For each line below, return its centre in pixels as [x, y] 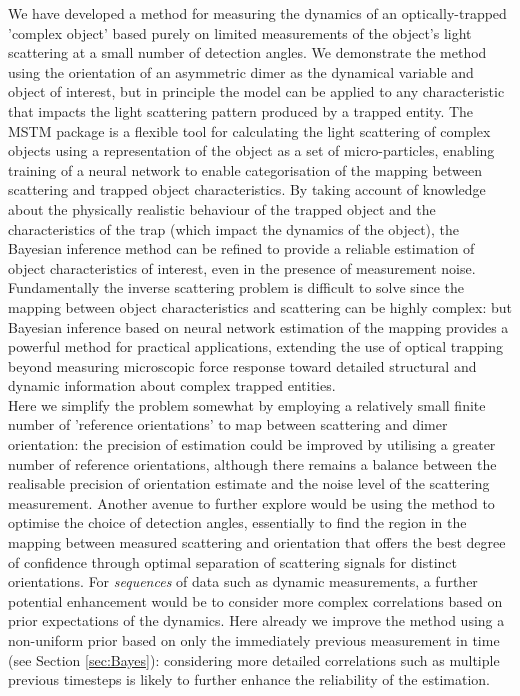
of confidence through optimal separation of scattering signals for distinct [232, 561]
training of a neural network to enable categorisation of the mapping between [245, 169]
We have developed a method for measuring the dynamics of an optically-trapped [257, 13]
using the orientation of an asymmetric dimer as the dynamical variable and [241, 71]
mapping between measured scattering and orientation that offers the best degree [257, 542]
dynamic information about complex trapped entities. [172, 385]
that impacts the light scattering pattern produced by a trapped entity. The [241, 110]
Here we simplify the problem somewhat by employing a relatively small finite [247, 404]
